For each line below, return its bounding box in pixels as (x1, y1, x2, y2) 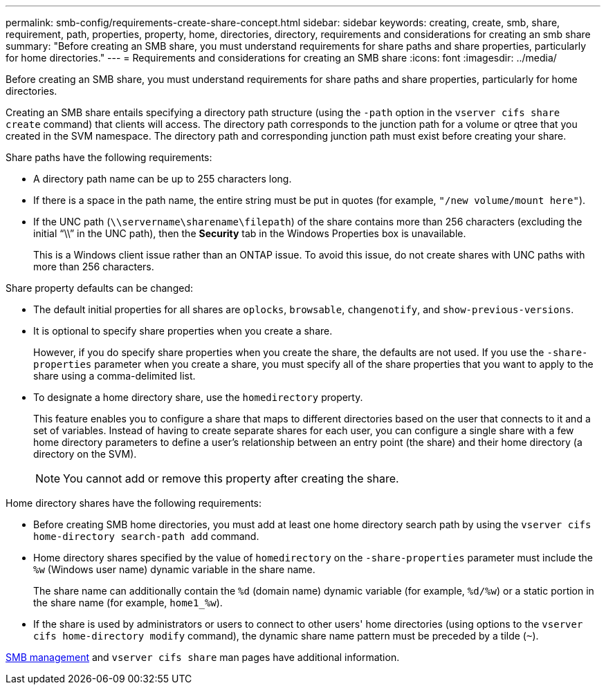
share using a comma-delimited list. (33, 370, 196, 382)
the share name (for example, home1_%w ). (33, 597, 223, 608)
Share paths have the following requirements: (6, 151, 212, 163)
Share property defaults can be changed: (6, 282, 193, 294)
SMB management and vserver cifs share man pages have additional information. (6, 651, 400, 663)
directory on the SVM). (33, 448, 137, 460)
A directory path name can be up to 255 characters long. (33, 173, 292, 185)
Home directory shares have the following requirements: (6, 497, 262, 509)
